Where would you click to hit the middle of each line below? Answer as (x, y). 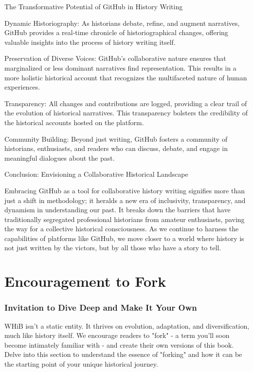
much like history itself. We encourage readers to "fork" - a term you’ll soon (117, 335)
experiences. (22, 87)
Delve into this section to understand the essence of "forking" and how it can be (123, 354)
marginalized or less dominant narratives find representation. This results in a (120, 67)
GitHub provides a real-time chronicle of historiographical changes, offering (116, 32)
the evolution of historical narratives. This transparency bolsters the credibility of (126, 113)
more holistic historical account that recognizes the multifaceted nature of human (126, 77)
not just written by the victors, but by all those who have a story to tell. (113, 248)
